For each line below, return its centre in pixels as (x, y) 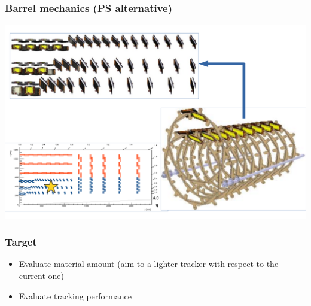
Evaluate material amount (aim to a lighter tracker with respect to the (149, 264)
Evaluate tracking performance (75, 296)
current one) (41, 275)
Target (21, 242)
